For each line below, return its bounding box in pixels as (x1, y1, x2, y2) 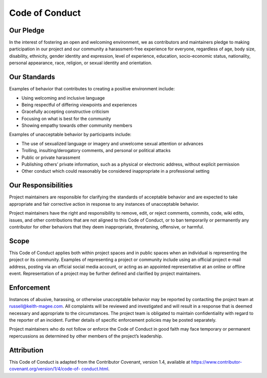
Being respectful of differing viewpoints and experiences (21, 102, 137, 108)
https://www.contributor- (191, 359, 242, 365)
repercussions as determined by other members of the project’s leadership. (9, 333, 163, 339)
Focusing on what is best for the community (21, 115, 111, 121)
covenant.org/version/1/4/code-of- (9, 366, 81, 372)
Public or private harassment (21, 154, 81, 160)
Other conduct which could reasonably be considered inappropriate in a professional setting (21, 168, 210, 174)
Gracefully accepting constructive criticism (21, 109, 109, 114)
